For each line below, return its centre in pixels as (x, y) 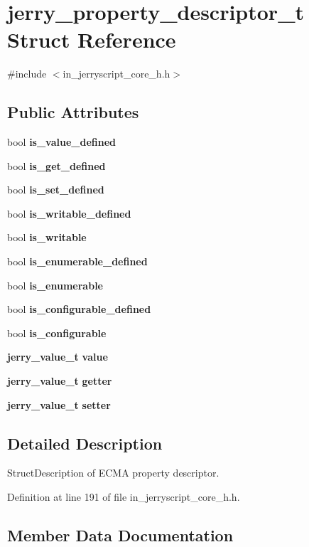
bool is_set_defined (56, 190)
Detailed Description (85, 443)
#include (27, 74)
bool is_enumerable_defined (77, 261)
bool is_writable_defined (69, 213)
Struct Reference (92, 39)
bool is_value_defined (62, 142)
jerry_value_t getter (60, 381)
